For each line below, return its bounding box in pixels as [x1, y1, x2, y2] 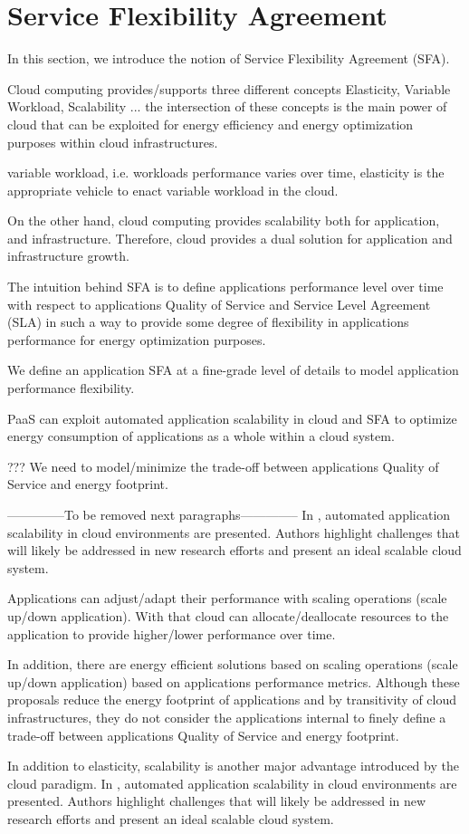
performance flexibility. [7, 379, 135, 398]
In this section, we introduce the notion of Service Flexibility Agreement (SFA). [7, 49, 450, 68]
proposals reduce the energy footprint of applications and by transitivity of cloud [7, 690, 457, 709]
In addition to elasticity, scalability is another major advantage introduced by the [7, 756, 459, 775]
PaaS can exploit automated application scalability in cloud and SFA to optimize [7, 408, 457, 427]
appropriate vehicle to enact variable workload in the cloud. [7, 180, 339, 199]
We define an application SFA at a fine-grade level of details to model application [7, 360, 459, 379]
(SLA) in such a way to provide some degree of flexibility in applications [7, 312, 409, 331]
